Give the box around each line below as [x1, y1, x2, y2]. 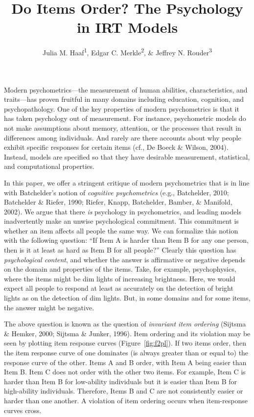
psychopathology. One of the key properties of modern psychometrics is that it [4, 103, 239, 114]
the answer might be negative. [4, 302, 94, 312]
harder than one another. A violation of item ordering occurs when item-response [4, 395, 248, 405]
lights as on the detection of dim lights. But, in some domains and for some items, [4, 293, 251, 303]
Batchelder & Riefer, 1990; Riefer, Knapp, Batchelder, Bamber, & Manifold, [4, 197, 232, 207]
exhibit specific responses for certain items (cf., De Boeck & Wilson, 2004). [4, 142, 229, 152]
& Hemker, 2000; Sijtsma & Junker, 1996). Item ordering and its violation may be [4, 328, 251, 338]
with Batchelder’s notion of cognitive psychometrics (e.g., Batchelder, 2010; [4, 187, 229, 197]
